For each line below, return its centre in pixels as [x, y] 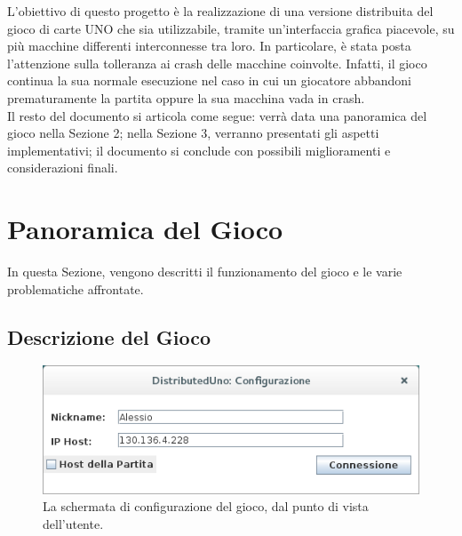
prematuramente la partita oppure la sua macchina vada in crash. [186, 97]
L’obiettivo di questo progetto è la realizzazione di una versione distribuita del [220, 11]
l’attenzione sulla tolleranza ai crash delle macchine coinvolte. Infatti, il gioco [217, 63]
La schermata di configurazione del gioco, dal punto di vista [206, 506]
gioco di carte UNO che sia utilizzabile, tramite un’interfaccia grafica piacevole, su [231, 28]
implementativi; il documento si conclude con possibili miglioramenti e [199, 150]
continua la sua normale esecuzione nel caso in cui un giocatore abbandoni [209, 80]
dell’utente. [73, 523]
